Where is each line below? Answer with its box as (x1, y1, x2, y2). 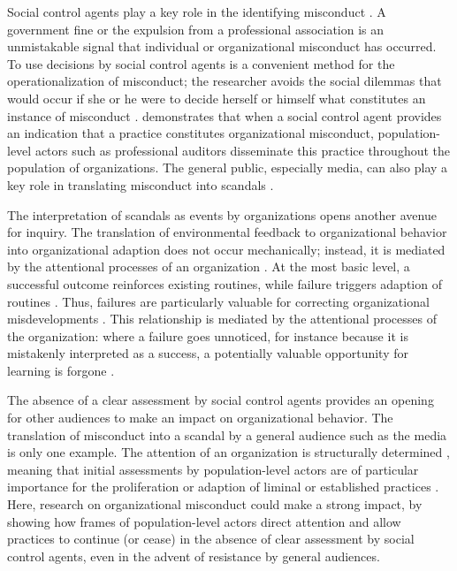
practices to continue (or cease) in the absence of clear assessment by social (7, 529, 415, 548)
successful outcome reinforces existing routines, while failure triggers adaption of (7, 274, 442, 293)
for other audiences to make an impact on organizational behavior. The (7, 408, 393, 427)
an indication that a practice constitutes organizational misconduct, (7, 124, 374, 142)
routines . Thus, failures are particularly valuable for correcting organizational (7, 292, 430, 310)
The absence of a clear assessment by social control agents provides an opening (7, 391, 434, 409)
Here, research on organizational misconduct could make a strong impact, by (7, 495, 423, 514)
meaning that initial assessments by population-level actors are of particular (7, 460, 419, 478)
